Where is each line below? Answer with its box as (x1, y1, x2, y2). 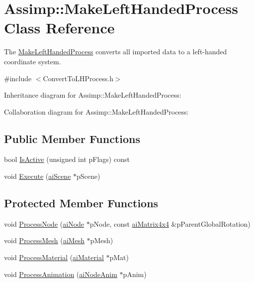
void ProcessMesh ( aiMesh (4, 235, 85, 246)
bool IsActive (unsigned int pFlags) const (4, 154, 130, 164)
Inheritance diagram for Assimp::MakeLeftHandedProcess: (4, 90, 181, 100)
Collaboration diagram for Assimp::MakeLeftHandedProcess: (4, 106, 189, 117)
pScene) (77, 171, 100, 181)
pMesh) (90, 235, 113, 246)
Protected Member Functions (4, 195, 159, 211)
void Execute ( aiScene (4, 171, 71, 181)
